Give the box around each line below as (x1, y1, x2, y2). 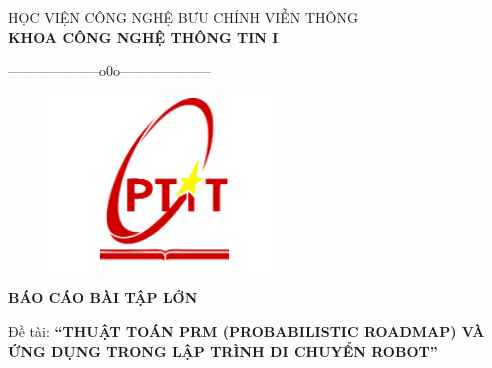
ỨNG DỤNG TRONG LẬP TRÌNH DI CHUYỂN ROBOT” (8, 340, 438, 361)
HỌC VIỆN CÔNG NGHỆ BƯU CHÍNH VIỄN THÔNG (8, 7, 358, 27)
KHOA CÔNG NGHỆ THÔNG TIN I (8, 26, 279, 47)
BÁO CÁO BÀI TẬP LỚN (8, 287, 198, 308)
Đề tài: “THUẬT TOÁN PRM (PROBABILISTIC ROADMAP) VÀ (8, 320, 485, 341)
